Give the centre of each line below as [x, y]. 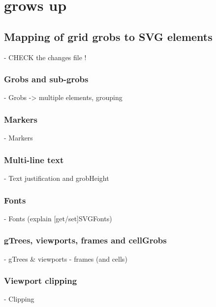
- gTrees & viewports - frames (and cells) [66, 258]
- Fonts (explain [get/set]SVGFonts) [58, 218]
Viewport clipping [41, 281]
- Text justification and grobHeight [57, 178]
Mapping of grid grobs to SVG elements [108, 36]
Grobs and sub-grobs [46, 79]
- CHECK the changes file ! [45, 57]
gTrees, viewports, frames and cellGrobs [85, 240]
